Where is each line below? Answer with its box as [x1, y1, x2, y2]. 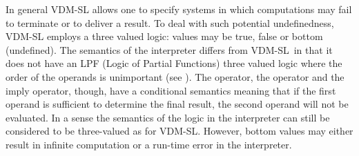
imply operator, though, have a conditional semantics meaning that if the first [6, 83, 336, 97]
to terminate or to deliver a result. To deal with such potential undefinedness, [6, 15, 334, 30]
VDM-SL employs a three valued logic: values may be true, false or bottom [6, 29, 323, 43]
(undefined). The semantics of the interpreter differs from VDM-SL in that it [6, 42, 333, 57]
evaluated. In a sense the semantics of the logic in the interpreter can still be [6, 110, 330, 124]
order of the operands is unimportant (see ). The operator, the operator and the [6, 69, 345, 84]
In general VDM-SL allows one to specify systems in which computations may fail [6, 2, 352, 16]
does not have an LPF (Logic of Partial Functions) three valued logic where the [6, 56, 342, 70]
